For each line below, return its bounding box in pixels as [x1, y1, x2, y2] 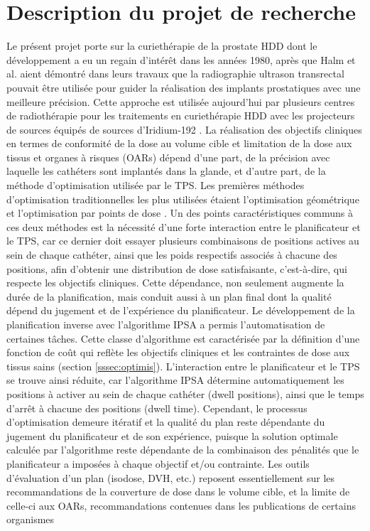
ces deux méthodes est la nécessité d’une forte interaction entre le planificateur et [6, 219, 361, 234]
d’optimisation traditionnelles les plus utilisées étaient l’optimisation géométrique [6, 191, 359, 206]
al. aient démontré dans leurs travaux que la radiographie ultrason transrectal [6, 66, 344, 81]
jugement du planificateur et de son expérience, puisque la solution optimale [6, 428, 338, 443]
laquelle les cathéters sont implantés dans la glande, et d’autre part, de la [6, 163, 326, 178]
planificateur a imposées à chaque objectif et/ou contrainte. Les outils [6, 456, 310, 471]
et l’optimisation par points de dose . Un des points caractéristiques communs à [6, 205, 353, 220]
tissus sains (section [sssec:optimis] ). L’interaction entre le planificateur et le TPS [6, 358, 360, 373]
